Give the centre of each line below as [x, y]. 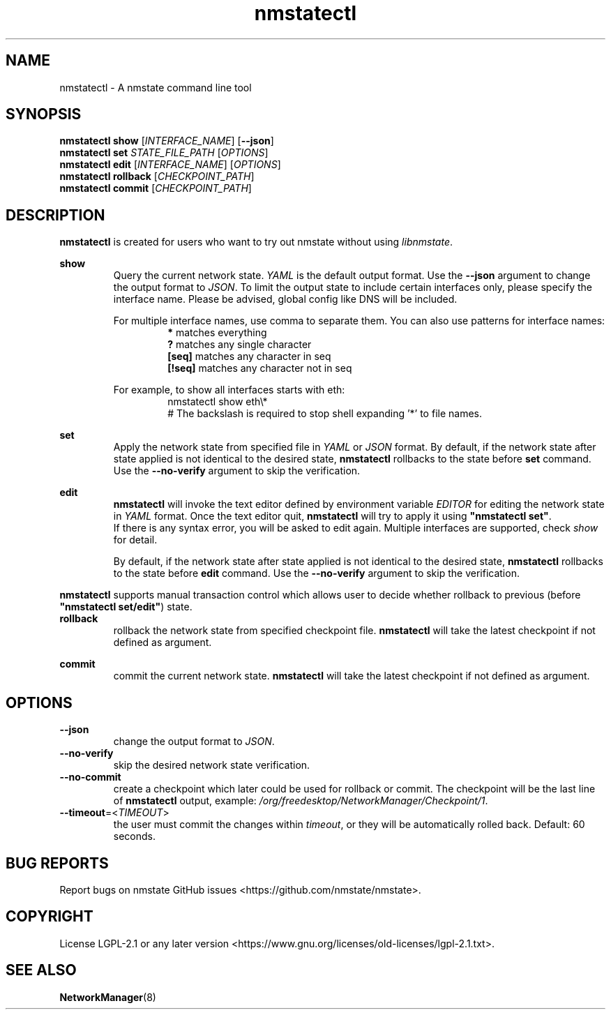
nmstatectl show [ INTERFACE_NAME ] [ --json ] [167, 141]
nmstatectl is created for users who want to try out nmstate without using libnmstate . [256, 242]
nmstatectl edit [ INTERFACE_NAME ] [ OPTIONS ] [170, 165]
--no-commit [90, 777]
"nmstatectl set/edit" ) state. [126, 607]
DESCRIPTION [55, 215]
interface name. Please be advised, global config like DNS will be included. [285, 299]
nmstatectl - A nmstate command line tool [156, 87]
